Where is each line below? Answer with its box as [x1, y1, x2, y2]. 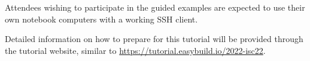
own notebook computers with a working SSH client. [5, 12, 198, 25]
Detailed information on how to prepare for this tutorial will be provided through [5, 33, 303, 45]
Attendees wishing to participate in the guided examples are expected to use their [5, 1, 305, 13]
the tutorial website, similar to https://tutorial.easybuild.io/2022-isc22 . [5, 44, 266, 56]
